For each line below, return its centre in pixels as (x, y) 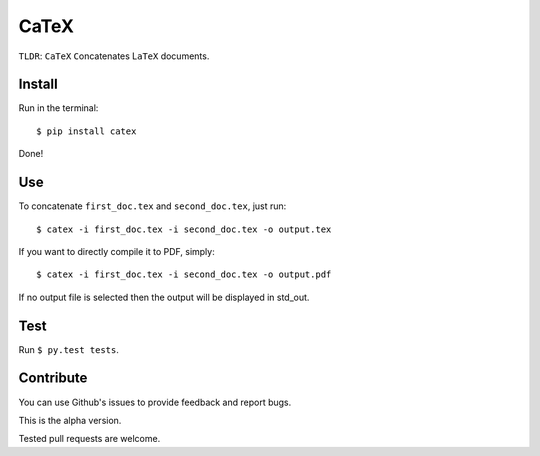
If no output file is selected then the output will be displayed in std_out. (164, 297)
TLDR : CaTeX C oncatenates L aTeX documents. (114, 56)
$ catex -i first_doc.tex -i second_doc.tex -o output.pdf (184, 274)
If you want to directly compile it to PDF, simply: (116, 251)
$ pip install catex (86, 131)
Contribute (53, 378)
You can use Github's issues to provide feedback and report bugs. (155, 402)
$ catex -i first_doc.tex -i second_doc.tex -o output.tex (184, 229)
